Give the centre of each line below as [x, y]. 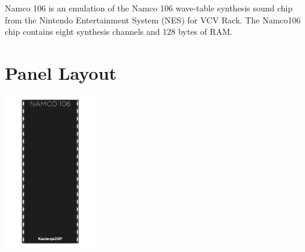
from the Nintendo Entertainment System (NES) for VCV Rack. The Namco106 [153, 19]
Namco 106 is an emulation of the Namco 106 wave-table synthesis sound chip [149, 8]
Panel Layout [61, 72]
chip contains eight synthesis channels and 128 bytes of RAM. [119, 31]
